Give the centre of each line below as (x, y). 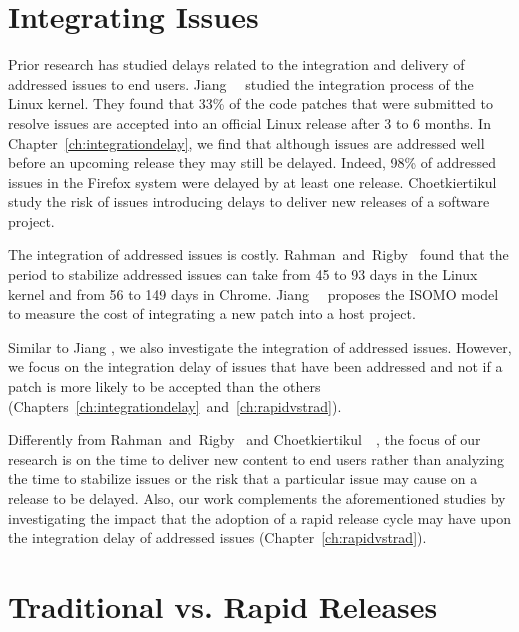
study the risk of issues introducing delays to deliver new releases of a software (249, 201)
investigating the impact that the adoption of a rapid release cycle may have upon (260, 517)
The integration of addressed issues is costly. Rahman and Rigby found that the (258, 254)
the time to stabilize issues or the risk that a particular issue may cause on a (243, 478)
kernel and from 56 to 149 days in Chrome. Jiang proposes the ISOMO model (253, 293)
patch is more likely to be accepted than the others (164, 386)
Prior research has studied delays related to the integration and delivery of (236, 64)
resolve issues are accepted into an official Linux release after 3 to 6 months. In (249, 122)
